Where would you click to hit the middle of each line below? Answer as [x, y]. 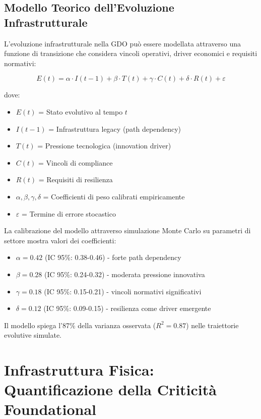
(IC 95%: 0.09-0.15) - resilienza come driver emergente [127, 308]
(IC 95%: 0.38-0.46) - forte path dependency [113, 257]
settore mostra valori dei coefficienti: [60, 240]
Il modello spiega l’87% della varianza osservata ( [80, 325]
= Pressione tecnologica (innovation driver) [104, 146]
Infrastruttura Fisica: [79, 370]
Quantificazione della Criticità [110, 389]
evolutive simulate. [33, 335]
